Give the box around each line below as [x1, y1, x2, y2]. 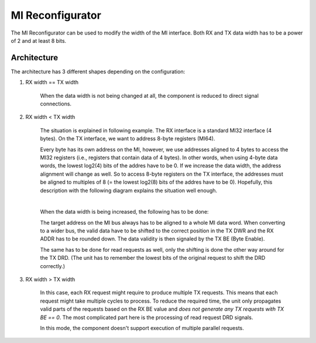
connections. [40, 100, 72, 108]
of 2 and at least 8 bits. [11, 37, 67, 44]
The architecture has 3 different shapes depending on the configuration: [11, 68, 186, 75]
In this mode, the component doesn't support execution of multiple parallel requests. [40, 325, 244, 331]
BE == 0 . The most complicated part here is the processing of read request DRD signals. [40, 314, 253, 321]
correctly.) [40, 262, 66, 269]
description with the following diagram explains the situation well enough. [40, 187, 218, 194]
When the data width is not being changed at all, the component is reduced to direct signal [40, 92, 259, 99]
